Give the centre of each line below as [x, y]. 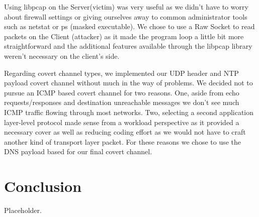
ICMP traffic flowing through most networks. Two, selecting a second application [129, 112]
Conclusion [43, 186]
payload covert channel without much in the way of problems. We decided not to [128, 83]
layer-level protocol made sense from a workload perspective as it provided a [122, 122]
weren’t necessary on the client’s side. [62, 56]
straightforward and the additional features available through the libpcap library [128, 46]
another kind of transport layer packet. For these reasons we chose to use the [123, 141]
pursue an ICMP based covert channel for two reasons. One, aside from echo [122, 92]
